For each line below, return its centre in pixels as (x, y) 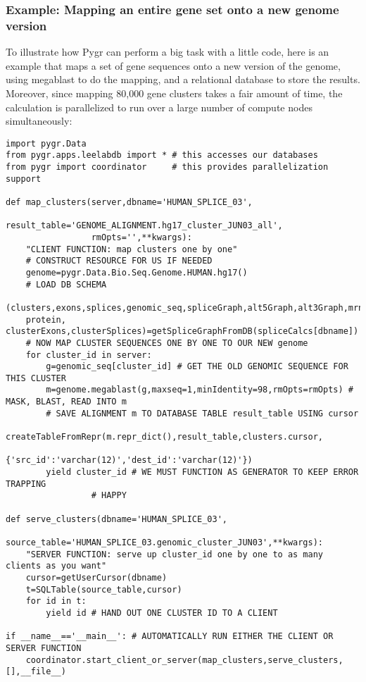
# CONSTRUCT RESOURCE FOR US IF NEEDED (119, 261)
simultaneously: (39, 121)
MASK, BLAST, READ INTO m (66, 402)
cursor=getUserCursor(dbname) (96, 577)
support (24, 179)
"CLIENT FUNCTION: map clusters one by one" (132, 249)
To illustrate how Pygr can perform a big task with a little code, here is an (168, 52)
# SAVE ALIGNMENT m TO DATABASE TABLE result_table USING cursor (202, 413)
